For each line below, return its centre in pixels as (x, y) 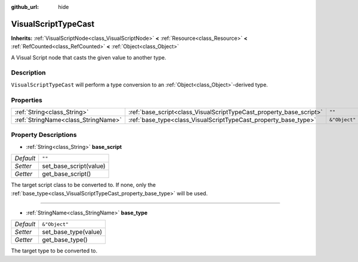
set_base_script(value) (74, 166)
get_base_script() (67, 174)
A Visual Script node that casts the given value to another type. (89, 57)
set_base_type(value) (72, 232)
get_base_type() (65, 240)
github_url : (25, 7)
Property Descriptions (44, 135)
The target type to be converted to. (54, 251)
